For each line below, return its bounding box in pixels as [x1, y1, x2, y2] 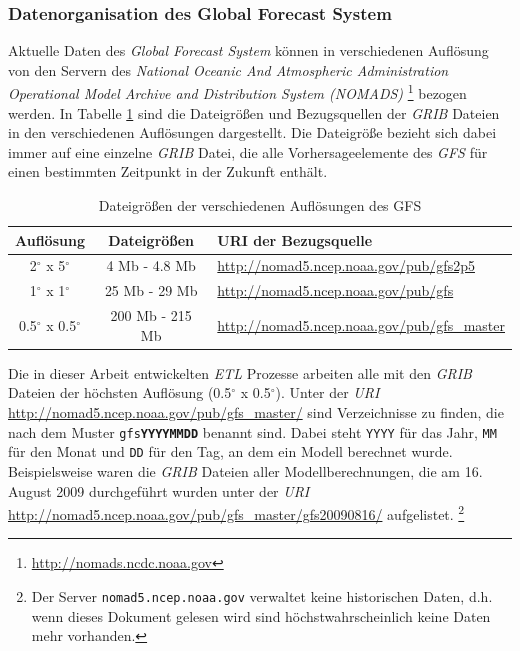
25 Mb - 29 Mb [104, 280, 198, 301]
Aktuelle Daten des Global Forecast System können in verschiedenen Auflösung [8, 40, 489, 61]
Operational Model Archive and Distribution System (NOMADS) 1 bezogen [8, 80, 467, 104]
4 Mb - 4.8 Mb [106, 255, 196, 276]
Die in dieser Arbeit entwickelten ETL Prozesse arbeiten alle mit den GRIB [8, 362, 472, 383]
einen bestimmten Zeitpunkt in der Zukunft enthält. [8, 161, 328, 182]
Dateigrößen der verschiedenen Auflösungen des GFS [98, 195, 422, 216]
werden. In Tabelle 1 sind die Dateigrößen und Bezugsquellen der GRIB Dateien [8, 102, 500, 123]
